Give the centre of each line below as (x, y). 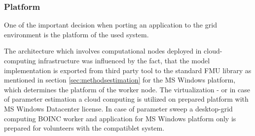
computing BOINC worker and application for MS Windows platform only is (120, 118)
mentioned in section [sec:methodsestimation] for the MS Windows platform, (120, 80)
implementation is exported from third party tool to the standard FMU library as (128, 70)
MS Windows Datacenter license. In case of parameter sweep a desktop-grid (118, 108)
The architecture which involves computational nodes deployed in (103, 51)
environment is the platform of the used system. (76, 34)
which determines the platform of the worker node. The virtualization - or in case (127, 89)
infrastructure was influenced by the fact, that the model (124, 60)
